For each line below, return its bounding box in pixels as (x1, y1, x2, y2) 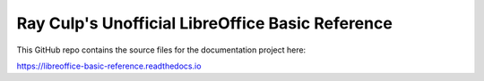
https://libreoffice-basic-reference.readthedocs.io (16, 61, 202, 71)
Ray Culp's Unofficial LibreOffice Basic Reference (16, 13, 393, 33)
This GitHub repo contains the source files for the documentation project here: (16, 45, 307, 55)
